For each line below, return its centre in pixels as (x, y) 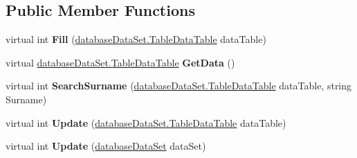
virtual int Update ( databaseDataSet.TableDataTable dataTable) (146, 122)
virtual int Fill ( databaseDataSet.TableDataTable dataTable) (136, 39)
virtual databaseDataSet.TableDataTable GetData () (120, 62)
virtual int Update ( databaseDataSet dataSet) (106, 146)
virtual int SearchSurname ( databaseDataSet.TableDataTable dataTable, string (179, 86)
